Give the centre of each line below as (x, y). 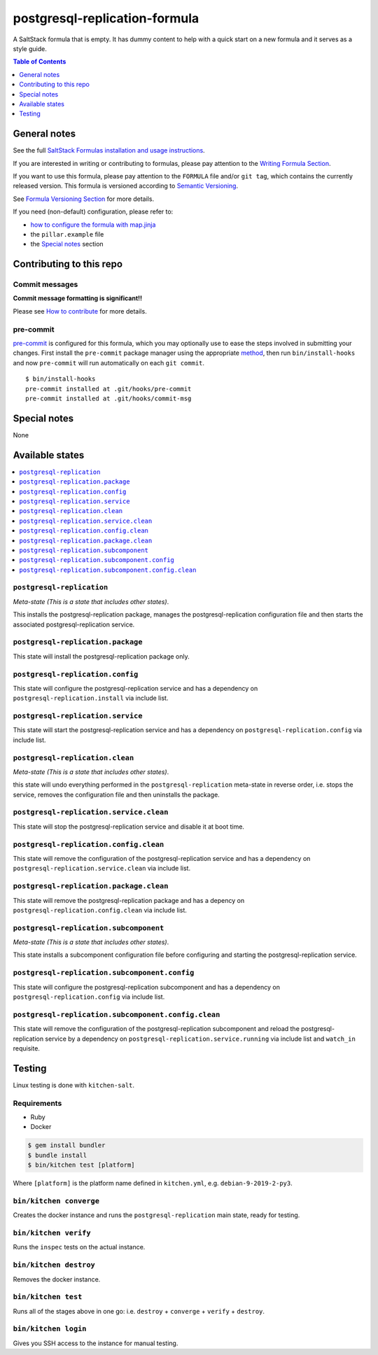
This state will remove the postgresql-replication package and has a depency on (129, 900)
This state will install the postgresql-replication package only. (101, 656)
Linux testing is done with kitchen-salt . (74, 1085)
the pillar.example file (67, 234)
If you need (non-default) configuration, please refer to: (93, 212)
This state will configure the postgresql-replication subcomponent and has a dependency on (146, 987)
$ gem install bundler (66, 1145)
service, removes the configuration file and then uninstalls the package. (116, 794)
